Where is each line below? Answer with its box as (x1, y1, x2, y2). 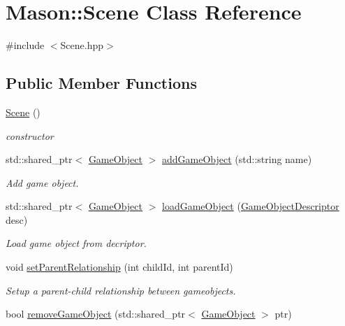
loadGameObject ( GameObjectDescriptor (161, 199, 339, 213)
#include (6, 38, 45, 52)
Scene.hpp (60, 38, 104, 52)
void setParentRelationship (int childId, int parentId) (6, 260, 233, 274)
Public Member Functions (6, 72, 197, 94)
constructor (6, 128, 54, 143)
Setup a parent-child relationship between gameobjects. (6, 283, 236, 297)
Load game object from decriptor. (6, 236, 147, 250)
